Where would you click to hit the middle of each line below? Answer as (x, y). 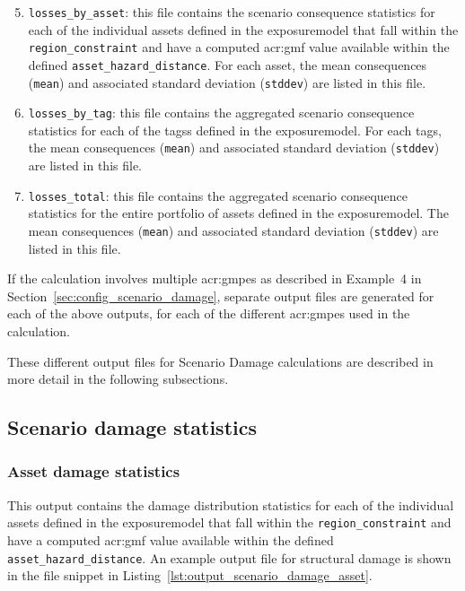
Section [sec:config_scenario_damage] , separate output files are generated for (221, 295)
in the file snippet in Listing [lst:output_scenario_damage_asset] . (190, 575)
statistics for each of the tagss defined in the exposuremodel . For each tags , (235, 130)
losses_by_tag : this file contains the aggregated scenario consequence (221, 113)
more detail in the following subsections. (118, 379)
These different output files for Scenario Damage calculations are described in (220, 361)
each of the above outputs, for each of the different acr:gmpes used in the (209, 313)
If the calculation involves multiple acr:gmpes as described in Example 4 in (215, 278)
